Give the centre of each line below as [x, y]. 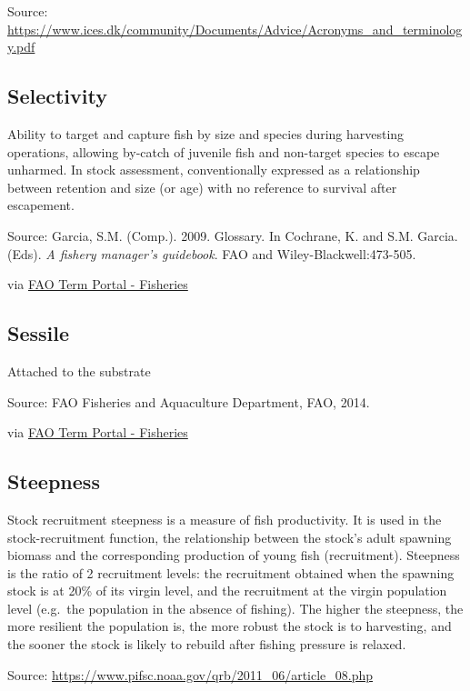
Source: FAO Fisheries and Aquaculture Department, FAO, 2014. [189, 401]
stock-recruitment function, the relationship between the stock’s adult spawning [230, 537]
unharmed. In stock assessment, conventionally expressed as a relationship [214, 170]
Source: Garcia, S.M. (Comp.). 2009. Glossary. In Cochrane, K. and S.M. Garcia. [233, 235]
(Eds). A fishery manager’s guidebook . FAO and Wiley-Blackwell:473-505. [212, 253]
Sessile [39, 333]
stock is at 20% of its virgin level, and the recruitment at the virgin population [227, 591]
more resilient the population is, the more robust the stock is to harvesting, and [230, 626]
